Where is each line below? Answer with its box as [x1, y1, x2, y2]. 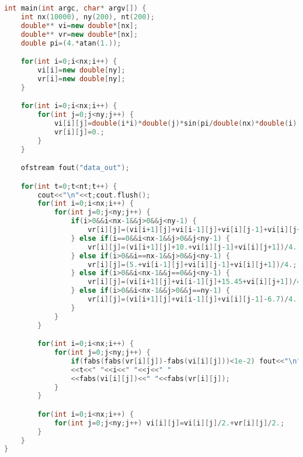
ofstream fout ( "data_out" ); [20, 164, 130, 172]
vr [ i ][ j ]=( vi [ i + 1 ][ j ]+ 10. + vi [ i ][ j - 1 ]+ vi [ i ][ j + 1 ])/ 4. [88, 243, 297, 251]
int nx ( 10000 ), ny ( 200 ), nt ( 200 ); [20, 12, 155, 21]
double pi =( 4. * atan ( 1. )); [20, 39, 121, 47]
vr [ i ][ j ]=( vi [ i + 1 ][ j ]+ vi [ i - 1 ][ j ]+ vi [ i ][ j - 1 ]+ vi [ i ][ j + [88, 226, 301, 234]
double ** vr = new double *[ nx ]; [20, 30, 138, 39]
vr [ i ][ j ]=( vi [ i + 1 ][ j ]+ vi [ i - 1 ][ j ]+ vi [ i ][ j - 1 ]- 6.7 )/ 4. [88, 295, 297, 303]
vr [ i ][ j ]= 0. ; [54, 127, 105, 136]
